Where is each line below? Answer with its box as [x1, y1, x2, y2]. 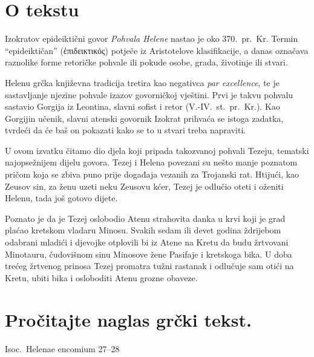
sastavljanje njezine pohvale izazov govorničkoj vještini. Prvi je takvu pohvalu [5, 88, 293, 101]
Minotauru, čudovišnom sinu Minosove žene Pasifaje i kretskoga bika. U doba [5, 247, 292, 260]
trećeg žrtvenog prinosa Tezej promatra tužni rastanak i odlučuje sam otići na [5, 259, 294, 272]
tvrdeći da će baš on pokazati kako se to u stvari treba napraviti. [5, 124, 246, 136]
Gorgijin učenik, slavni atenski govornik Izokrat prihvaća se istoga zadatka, [5, 112, 284, 124]
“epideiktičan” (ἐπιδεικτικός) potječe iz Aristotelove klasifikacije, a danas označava [5, 44, 309, 56]
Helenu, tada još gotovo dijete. [5, 192, 118, 204]
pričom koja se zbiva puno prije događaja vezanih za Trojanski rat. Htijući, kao [5, 168, 299, 181]
